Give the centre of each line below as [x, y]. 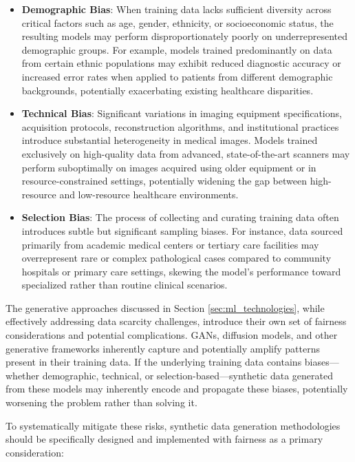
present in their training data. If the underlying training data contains [154, 362]
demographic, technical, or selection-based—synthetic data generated [187, 375]
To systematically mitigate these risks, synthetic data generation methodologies [173, 425]
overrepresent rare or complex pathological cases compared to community [176, 258]
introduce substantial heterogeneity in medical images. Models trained [170, 140]
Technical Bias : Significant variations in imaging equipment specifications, [182, 113]
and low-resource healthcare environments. [149, 194]
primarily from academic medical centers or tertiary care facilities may [170, 244]
